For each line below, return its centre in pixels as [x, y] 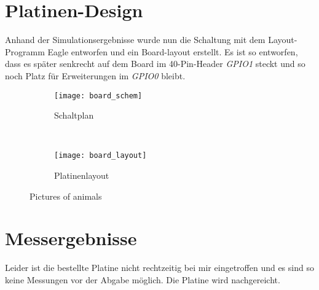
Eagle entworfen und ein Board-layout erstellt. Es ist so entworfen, [173, 51]
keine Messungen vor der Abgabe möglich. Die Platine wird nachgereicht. [143, 279]
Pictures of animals [66, 196]
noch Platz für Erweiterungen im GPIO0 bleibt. [95, 75]
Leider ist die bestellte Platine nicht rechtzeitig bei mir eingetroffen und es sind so [159, 268]
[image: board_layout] [100, 156]
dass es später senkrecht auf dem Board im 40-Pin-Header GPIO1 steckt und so [155, 64]
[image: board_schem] [98, 96]
